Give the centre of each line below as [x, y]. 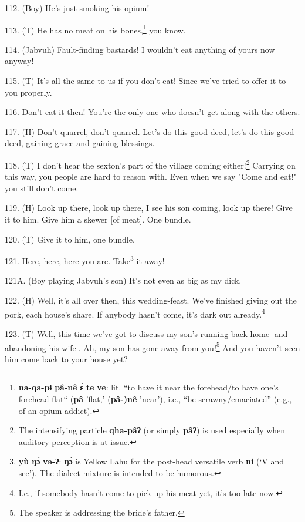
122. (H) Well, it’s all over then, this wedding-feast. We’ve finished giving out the [151, 300]
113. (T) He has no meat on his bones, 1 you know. [95, 29]
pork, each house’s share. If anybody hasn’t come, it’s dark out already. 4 [135, 313]
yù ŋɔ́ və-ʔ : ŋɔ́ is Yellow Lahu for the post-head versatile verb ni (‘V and [151, 461]
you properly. [28, 92]
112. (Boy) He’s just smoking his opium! [77, 8]
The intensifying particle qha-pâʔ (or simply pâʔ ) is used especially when [152, 430]
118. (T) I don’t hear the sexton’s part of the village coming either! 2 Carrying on [150, 164]
